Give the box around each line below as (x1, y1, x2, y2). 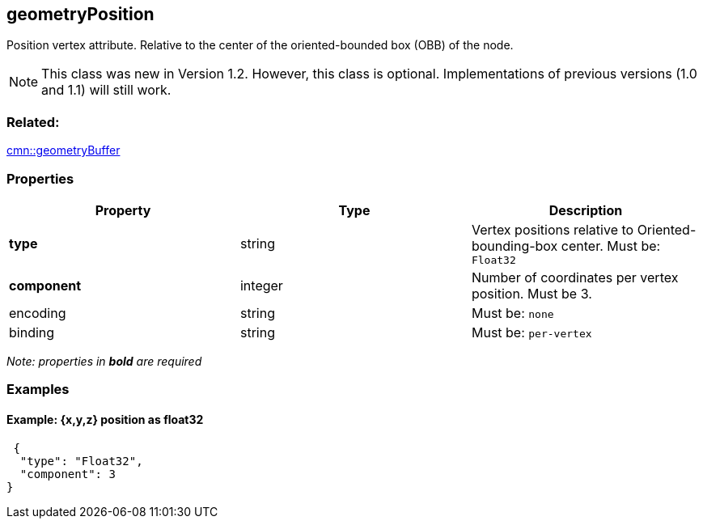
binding (9, 324, 55, 341)
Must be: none (471, 304, 554, 321)
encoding (9, 304, 66, 321)
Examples (6, 381, 70, 398)
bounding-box (471, 237, 558, 254)
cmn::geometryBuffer (6, 143, 121, 158)
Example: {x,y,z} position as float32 (6, 412, 204, 426)
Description (548, 201, 623, 218)
